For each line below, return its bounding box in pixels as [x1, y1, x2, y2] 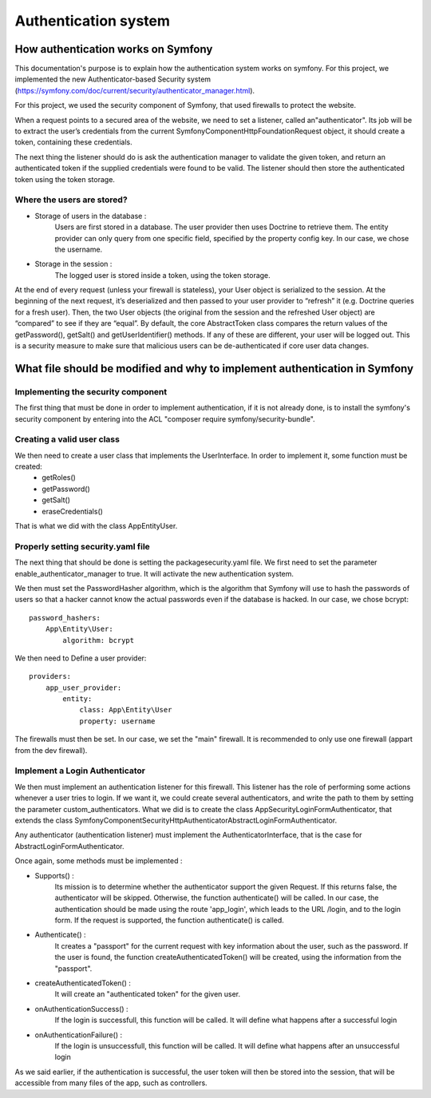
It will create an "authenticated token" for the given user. [54, 989, 241, 999]
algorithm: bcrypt [62, 636, 135, 644]
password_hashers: [29, 613, 101, 622]
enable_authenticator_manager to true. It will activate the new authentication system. [14, 569, 295, 578]
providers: [29, 672, 72, 681]
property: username [79, 716, 156, 726]
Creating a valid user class [14, 434, 120, 445]
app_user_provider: [45, 683, 122, 692]
